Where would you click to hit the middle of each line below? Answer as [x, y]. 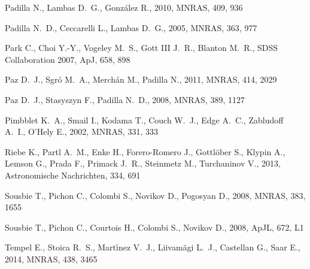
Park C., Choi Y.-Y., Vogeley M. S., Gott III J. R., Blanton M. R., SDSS [142, 48]
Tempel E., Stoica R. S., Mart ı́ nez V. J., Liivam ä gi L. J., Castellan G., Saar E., [153, 247]
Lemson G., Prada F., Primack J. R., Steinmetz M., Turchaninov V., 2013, [143, 163]
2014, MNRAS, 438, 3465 [51, 259]
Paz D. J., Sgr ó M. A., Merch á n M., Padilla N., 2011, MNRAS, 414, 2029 [141, 79]
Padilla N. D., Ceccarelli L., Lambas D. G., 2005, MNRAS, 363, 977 [131, 27]
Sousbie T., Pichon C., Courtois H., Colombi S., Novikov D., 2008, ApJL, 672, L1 [154, 227]
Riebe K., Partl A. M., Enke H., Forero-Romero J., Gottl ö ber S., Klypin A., [145, 151]
